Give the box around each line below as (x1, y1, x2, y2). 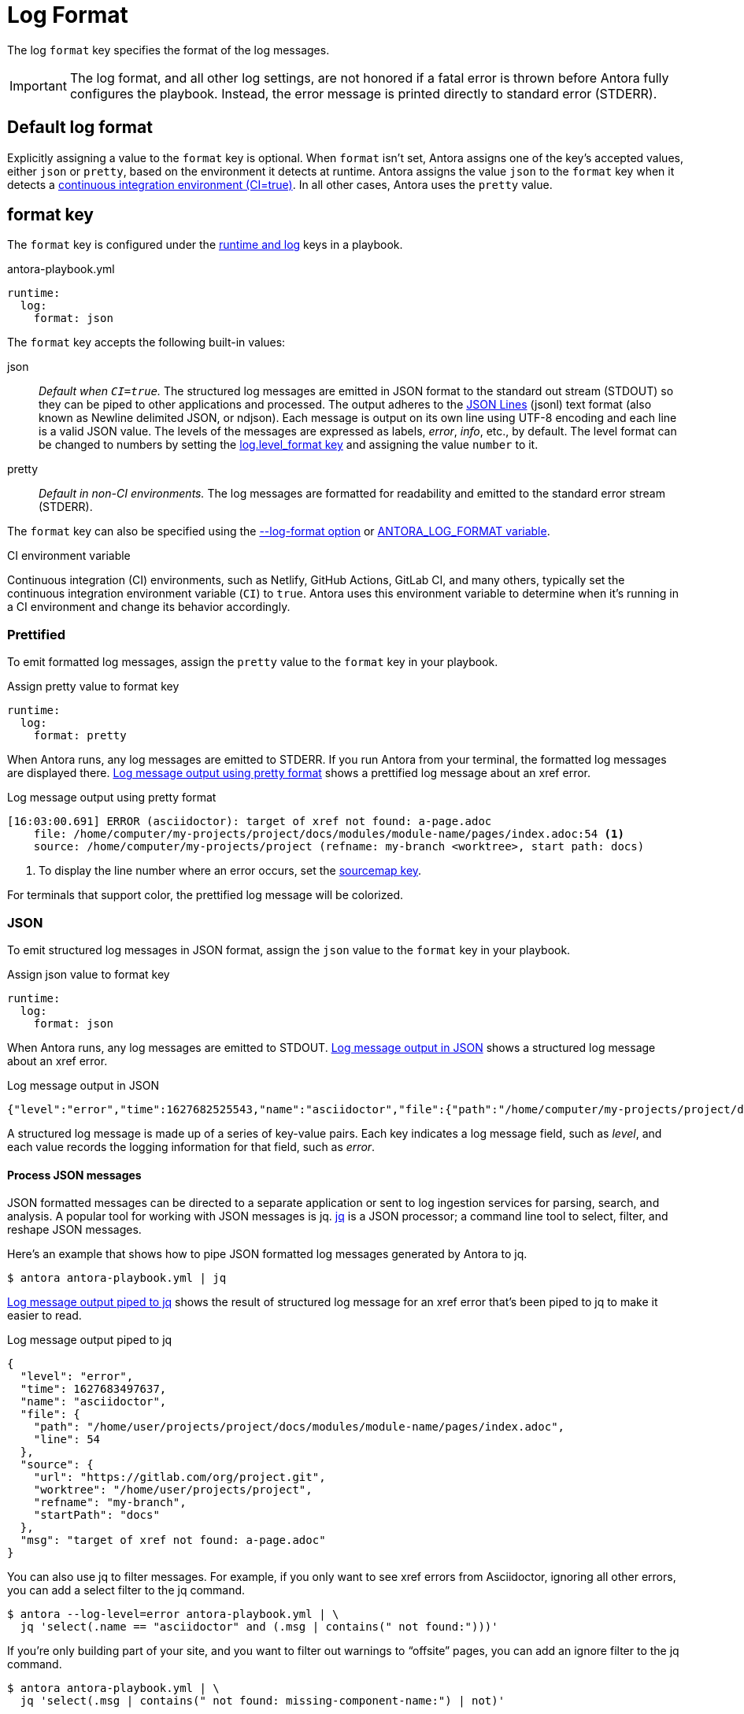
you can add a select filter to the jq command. (7, 1583, 246, 1597)
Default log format (7, 117, 153, 138)
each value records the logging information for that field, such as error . (7, 1139, 376, 1153)
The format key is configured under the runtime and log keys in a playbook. (7, 238, 403, 252)
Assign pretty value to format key (7, 679, 180, 694)
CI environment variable (7, 549, 131, 563)
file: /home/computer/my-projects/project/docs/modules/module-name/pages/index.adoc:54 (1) (33, 827, 624, 841)
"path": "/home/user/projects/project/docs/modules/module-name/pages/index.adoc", (33, 1420, 565, 1434)
